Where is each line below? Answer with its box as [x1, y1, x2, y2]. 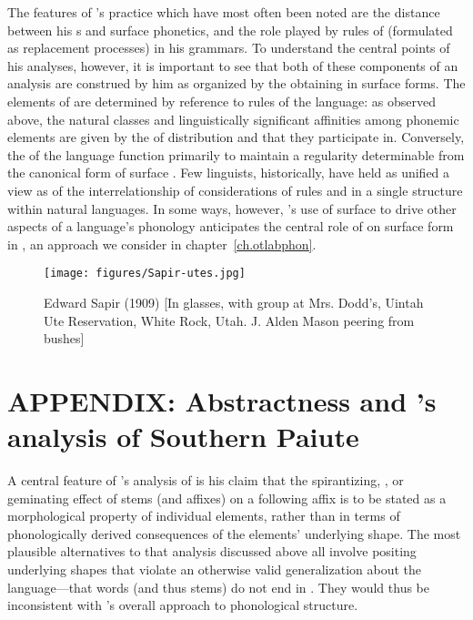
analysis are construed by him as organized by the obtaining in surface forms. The [7, 74, 466, 93]
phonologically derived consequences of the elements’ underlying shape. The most [7, 523, 461, 543]
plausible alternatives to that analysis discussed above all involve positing [7, 542, 417, 561]
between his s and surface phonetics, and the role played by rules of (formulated [7, 20, 453, 39]
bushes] [44, 329, 85, 348]
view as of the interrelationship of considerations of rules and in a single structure [7, 180, 463, 199]
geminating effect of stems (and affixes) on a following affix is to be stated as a [7, 488, 447, 507]
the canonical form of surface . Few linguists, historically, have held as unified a [7, 163, 450, 182]
